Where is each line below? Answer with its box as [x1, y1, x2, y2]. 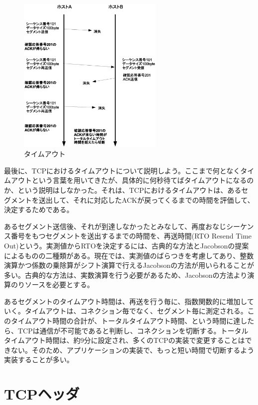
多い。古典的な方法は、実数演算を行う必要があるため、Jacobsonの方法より [4, 269, 248, 280]
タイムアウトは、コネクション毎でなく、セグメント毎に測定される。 [24, 306, 248, 316]
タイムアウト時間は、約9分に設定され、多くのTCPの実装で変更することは [4, 335, 245, 345]
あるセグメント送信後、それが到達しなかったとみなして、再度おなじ [4, 221, 226, 231]
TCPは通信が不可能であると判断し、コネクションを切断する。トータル [17, 325, 249, 335]
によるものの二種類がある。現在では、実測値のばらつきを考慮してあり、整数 [4, 250, 254, 260]
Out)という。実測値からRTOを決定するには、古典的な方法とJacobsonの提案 [4, 240, 249, 250]
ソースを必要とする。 [24, 279, 94, 290]
